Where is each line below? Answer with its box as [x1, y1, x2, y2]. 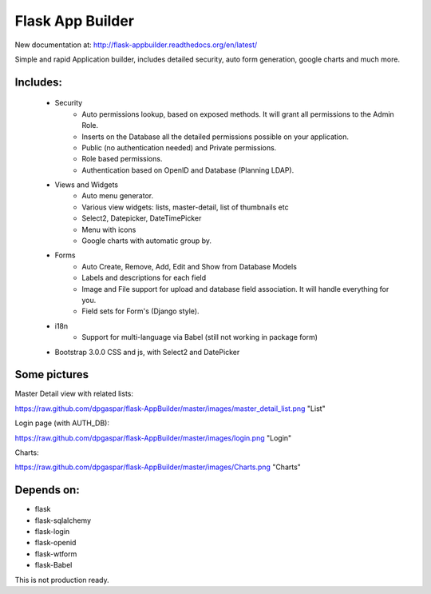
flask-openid [34, 538, 77, 548]
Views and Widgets [54, 180, 119, 189]
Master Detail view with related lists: [14, 389, 134, 399]
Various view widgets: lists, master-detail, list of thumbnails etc [81, 202, 289, 212]
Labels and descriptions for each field [81, 273, 207, 283]
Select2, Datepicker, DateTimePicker [81, 213, 202, 223]
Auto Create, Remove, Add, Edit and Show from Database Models [81, 261, 297, 271]
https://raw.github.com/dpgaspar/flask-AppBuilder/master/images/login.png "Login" [14, 433, 292, 443]
